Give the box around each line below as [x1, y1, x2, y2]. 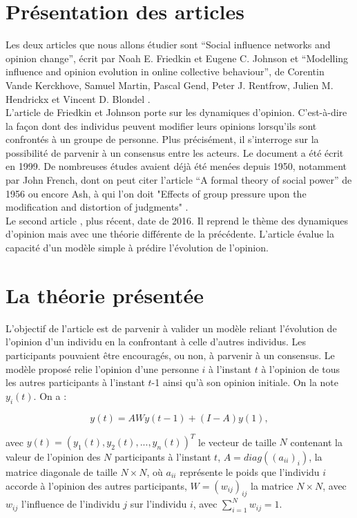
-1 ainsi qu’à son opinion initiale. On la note [151, 375, 339, 390]
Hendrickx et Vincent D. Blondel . [6, 91, 151, 106]
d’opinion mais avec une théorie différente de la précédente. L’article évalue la [6, 227, 334, 241]
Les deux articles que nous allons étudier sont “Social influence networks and [6, 37, 331, 52]
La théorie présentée [6, 280, 204, 309]
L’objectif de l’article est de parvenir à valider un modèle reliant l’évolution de [6, 320, 337, 335]
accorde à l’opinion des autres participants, [6, 478, 187, 492]
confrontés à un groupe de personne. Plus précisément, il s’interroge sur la [6, 132, 319, 146]
